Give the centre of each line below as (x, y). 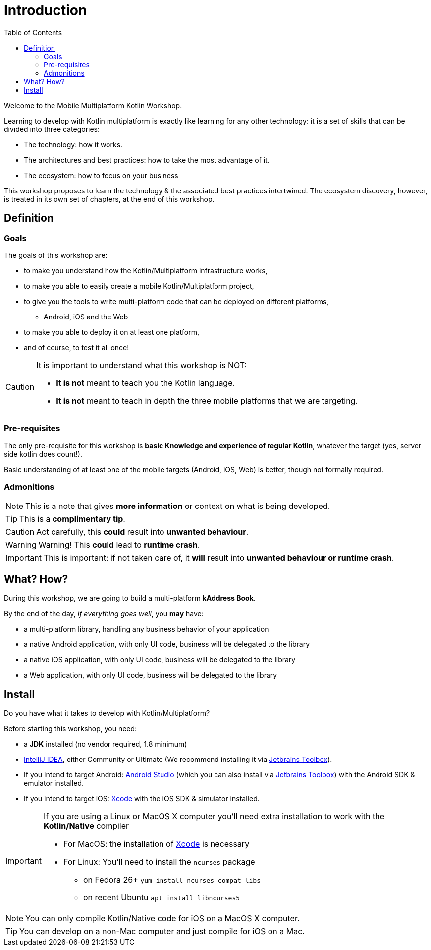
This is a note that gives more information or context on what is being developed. (178, 506)
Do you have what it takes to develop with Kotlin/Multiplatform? (107, 713)
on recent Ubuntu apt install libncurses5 (162, 898)
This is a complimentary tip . (72, 519)
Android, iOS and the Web (86, 317)
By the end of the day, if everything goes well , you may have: (104, 614)
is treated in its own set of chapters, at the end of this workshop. (109, 199)
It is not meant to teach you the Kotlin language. (146, 383)
